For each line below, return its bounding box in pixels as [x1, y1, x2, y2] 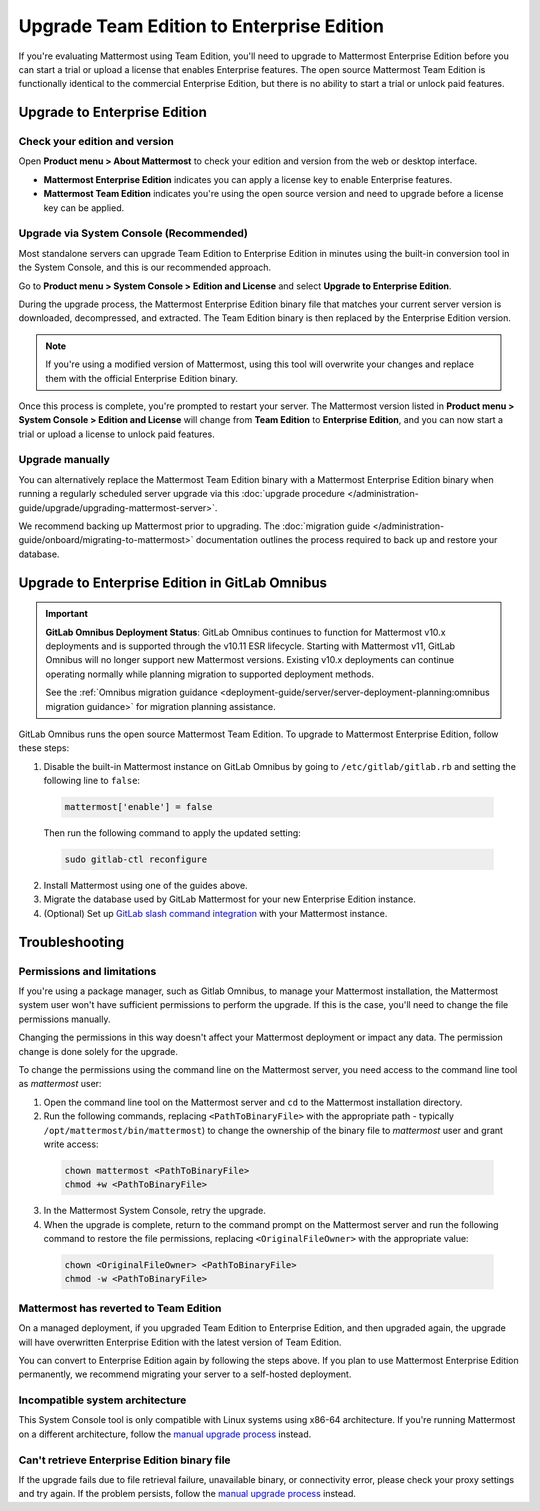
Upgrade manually [18, 453, 110, 467]
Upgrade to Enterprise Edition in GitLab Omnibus [18, 574, 328, 591]
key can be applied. [43, 201, 125, 214]
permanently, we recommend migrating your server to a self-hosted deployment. [18, 1368, 352, 1380]
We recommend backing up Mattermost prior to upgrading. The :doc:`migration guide [18, 520, 371, 532]
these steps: [18, 742, 70, 754]
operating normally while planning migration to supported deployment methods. [45, 668, 375, 680]
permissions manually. [18, 1013, 111, 1025]
